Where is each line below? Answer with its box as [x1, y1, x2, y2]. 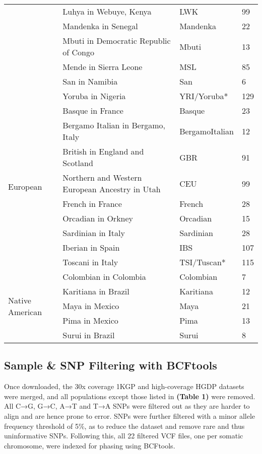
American [8, 306, 42, 318]
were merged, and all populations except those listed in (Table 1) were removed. [4, 391, 255, 401]
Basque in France [62, 105, 123, 116]
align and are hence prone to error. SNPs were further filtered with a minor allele [4, 410, 255, 421]
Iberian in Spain [62, 242, 120, 253]
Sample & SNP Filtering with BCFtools [4, 357, 217, 373]
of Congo [62, 46, 95, 58]
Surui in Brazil [62, 329, 115, 341]
